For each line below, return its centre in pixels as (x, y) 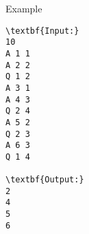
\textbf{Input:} (42, 31)
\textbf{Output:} (45, 180)
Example (24, 8)
